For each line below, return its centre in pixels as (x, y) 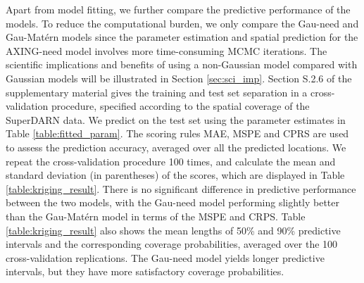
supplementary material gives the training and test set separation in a (157, 92)
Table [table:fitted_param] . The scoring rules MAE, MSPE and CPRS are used (177, 133)
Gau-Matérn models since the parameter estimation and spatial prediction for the (182, 37)
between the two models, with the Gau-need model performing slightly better (173, 202)
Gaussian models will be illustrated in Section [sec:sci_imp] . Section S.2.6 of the (179, 78)
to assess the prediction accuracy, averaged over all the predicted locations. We (176, 147)
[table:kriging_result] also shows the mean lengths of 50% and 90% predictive (173, 230)
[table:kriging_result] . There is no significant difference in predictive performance (181, 188)
